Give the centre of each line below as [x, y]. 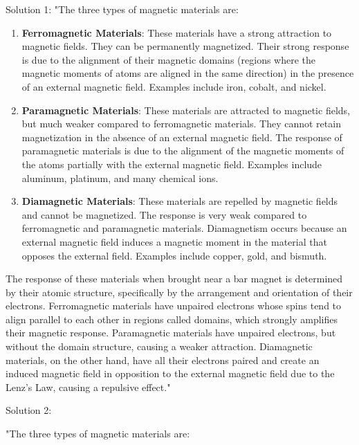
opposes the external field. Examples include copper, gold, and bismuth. [174, 255]
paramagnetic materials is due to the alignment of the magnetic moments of [183, 151]
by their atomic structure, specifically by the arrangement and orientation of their [179, 292]
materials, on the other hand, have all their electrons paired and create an [163, 360]
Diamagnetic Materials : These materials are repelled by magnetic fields [180, 201]
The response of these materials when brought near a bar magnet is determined [174, 279]
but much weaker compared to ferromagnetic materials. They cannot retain [181, 124]
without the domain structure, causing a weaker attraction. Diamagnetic [159, 346]
